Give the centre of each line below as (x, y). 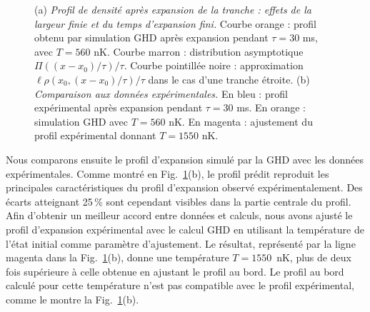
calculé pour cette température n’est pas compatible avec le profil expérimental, (180, 285)
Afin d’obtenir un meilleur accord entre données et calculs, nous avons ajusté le (179, 215)
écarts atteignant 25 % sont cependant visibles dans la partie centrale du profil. (179, 201)
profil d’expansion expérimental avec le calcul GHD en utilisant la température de (185, 229)
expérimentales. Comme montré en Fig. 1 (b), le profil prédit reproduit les (167, 173)
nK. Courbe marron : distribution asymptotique (199, 51)
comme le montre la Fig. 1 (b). (72, 299)
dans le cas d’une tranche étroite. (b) (229, 79)
